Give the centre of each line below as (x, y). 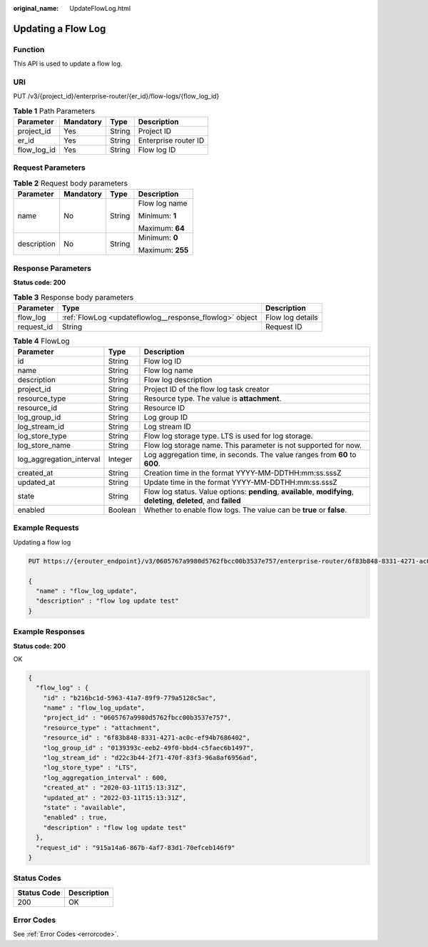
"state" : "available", (85, 807)
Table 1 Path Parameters (54, 111)
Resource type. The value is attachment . (213, 399)
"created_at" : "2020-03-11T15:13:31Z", (115, 788)
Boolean (122, 510)
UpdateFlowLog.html (100, 8)
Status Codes (37, 879)
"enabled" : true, (75, 818)
